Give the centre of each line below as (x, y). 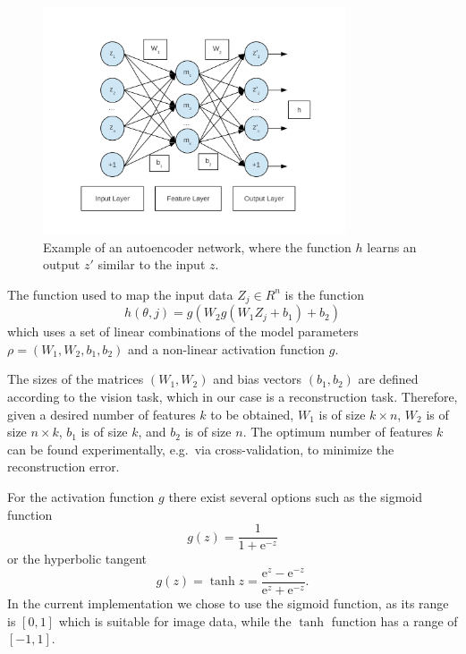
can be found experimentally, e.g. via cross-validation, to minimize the (201, 449)
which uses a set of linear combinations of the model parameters (183, 331)
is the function (324, 294)
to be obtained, (252, 414)
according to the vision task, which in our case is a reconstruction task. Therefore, (233, 397)
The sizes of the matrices (76, 379)
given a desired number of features (102, 414)
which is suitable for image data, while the (175, 620)
